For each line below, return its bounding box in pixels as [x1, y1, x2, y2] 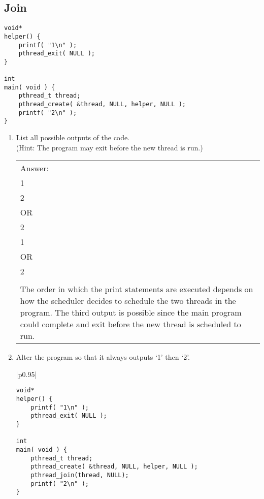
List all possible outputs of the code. [16, 132, 130, 143]
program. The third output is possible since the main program [20, 306, 242, 319]
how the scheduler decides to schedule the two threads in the [20, 295, 236, 307]
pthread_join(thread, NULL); [30, 472, 129, 479]
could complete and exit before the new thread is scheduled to [20, 318, 241, 330]
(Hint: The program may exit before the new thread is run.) [16, 142, 203, 152]
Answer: [20, 162, 49, 174]
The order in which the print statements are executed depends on [20, 283, 253, 295]
